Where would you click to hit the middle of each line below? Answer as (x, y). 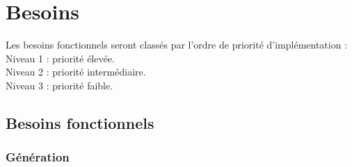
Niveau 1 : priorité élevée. (60, 58)
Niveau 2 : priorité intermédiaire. (76, 72)
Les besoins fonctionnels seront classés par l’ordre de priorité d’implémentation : (177, 45)
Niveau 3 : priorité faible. (59, 85)
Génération (38, 157)
